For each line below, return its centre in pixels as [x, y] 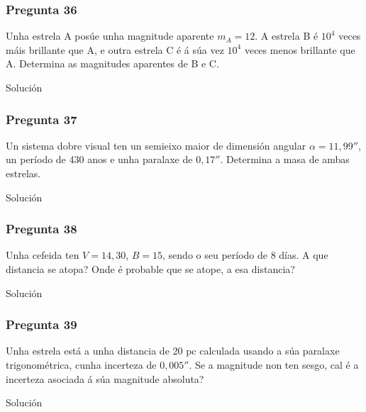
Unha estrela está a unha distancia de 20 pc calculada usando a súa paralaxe [173, 351]
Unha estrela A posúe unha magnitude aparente [110, 36]
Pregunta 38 [41, 229]
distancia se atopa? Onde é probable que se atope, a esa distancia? [150, 269]
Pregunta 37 [41, 119]
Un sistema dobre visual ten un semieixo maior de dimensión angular [156, 145]
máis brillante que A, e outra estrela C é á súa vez [115, 49]
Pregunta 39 [41, 324]
